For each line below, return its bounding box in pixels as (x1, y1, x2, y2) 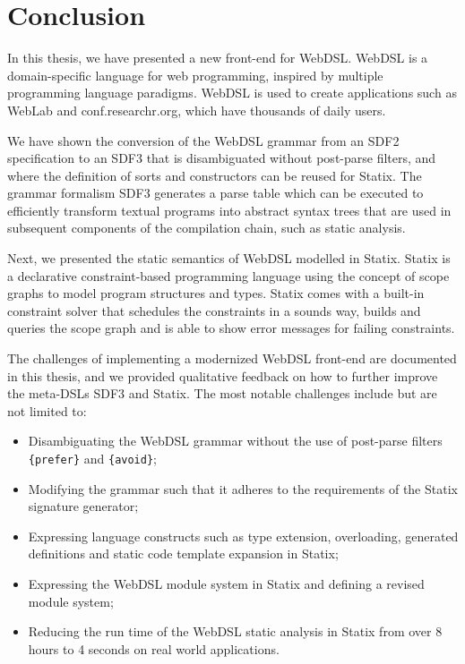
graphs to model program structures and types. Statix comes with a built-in (7, 284, 425, 302)
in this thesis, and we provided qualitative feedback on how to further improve (7, 366, 438, 385)
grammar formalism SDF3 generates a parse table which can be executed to (7, 183, 424, 202)
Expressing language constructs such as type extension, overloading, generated (28, 526, 459, 545)
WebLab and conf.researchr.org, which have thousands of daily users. (7, 100, 386, 119)
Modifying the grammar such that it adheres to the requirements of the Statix (28, 479, 458, 498)
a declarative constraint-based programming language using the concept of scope (7, 266, 450, 285)
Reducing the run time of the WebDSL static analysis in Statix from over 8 (28, 622, 443, 641)
